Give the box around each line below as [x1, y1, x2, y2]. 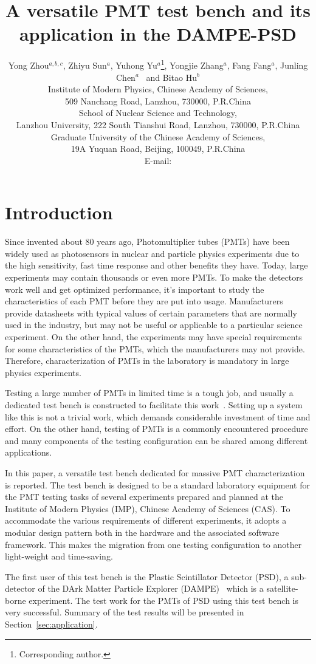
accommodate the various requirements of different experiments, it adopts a [5, 514, 287, 527]
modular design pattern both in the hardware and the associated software [5, 525, 280, 538]
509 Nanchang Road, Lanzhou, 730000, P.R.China [64, 94, 252, 107]
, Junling [275, 58, 308, 71]
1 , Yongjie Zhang [160, 57, 224, 71]
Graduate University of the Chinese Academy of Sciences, [50, 130, 266, 143]
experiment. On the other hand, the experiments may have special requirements [5, 330, 302, 343]
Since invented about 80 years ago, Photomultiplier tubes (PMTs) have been [5, 235, 290, 248]
